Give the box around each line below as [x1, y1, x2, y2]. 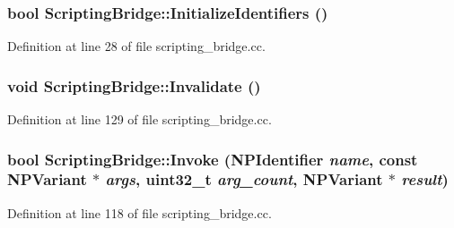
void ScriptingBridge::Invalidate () [7, 74, 261, 97]
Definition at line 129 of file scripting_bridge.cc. [7, 110, 272, 129]
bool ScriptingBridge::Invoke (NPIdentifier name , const [7, 148, 418, 170]
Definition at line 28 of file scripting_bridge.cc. [7, 37, 266, 55]
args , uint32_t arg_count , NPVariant [105, 168, 383, 190]
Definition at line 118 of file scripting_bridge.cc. [7, 203, 272, 222]
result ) [401, 168, 449, 190]
